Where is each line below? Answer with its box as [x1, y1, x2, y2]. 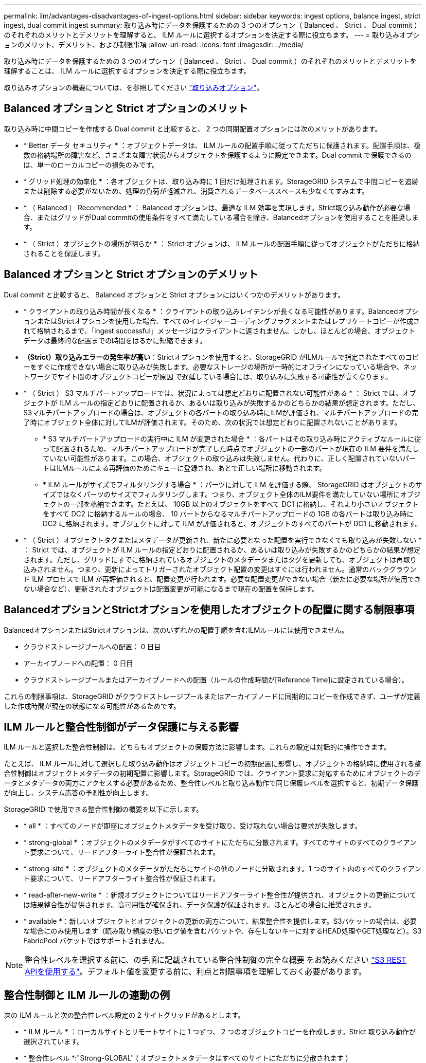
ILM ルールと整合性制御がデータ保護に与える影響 [4, 720, 239, 733]
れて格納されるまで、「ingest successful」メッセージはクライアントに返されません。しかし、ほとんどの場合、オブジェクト [23, 326, 416, 335]
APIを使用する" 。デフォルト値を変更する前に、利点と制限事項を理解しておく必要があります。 [25, 967, 367, 977]
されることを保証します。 [23, 249, 105, 257]
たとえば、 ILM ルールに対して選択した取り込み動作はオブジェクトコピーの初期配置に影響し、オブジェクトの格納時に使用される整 [4, 759, 421, 768]
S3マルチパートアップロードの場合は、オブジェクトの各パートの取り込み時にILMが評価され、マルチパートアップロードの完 [23, 408, 419, 417]
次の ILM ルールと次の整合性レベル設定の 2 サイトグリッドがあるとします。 [4, 1011, 245, 1020]
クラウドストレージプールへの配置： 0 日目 [23, 642, 161, 651]
